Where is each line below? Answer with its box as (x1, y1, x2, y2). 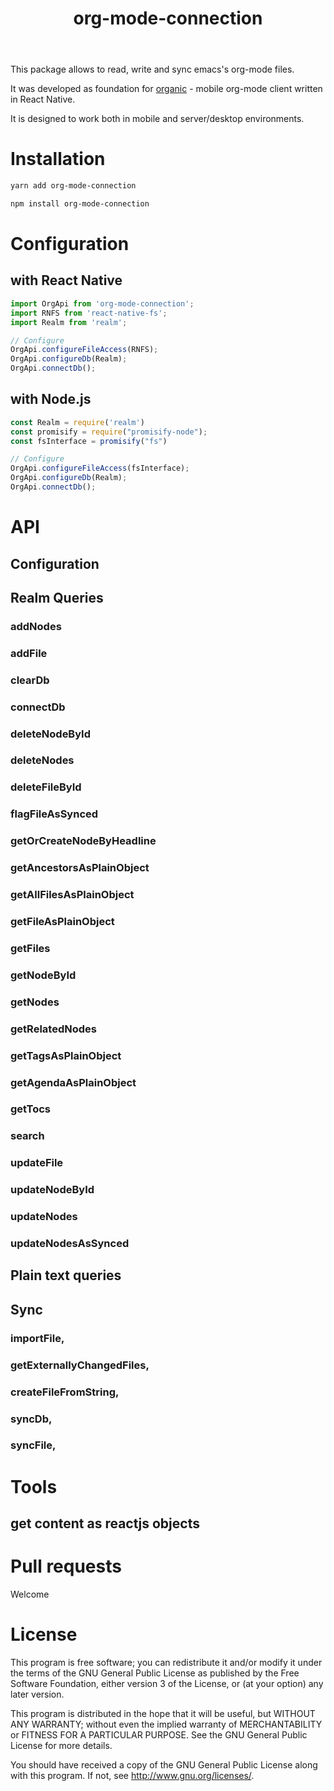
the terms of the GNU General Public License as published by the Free (10, 1667, 300, 1679)
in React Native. (10, 93, 76, 106)
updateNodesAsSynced (10, 1237, 130, 1251)
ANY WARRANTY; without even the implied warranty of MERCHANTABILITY (10, 1718, 323, 1730)
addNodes (10, 619, 62, 633)
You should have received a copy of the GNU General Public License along (10, 1758, 318, 1771)
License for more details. (10, 1739, 113, 1751)
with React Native (10, 272, 123, 289)
